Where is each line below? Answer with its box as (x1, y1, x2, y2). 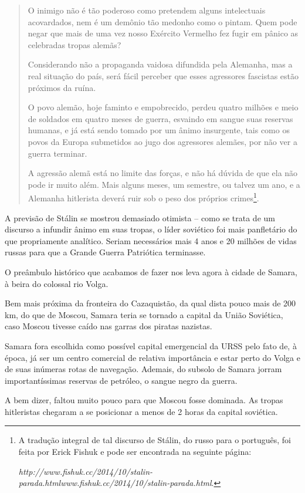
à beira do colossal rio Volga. (5, 277, 109, 289)
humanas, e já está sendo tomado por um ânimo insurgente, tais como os (28, 124, 290, 136)
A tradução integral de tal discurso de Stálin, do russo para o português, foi (18, 434, 292, 446)
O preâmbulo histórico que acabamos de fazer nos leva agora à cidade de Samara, (5, 265, 297, 278)
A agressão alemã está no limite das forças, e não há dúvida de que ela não (28, 167, 298, 179)
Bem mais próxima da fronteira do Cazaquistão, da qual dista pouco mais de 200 (5, 297, 296, 309)
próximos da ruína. (28, 81, 96, 93)
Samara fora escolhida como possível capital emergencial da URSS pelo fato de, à (5, 339, 297, 352)
